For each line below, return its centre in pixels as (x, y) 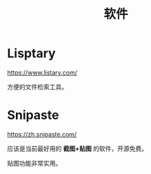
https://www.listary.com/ (42, 72)
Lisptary (32, 54)
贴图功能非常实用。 (34, 163)
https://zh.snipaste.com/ (42, 134)
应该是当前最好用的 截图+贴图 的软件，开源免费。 (78, 148)
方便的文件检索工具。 (37, 86)
